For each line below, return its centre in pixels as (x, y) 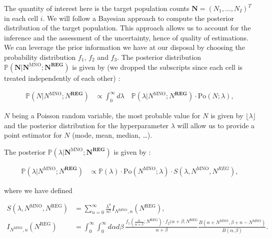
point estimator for (33, 135)
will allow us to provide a (216, 125)
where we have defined (38, 190)
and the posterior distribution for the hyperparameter (86, 125)
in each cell (21, 18)
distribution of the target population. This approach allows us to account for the (127, 28)
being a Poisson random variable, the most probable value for (106, 115)
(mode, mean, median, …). (112, 135)
